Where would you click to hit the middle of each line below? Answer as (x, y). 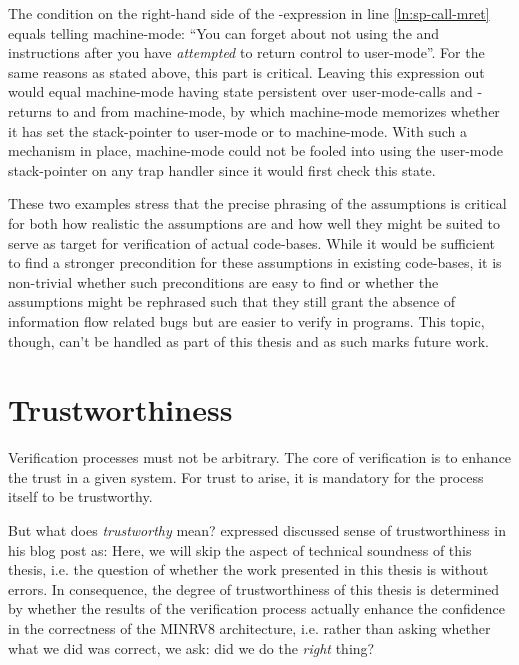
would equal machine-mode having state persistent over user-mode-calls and (240, 91)
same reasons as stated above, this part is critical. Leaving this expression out (246, 71)
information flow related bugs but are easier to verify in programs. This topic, (246, 320)
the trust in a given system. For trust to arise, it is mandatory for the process (246, 476)
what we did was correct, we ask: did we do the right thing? (191, 647)
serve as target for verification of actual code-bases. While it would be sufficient (252, 242)
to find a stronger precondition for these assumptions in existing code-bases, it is (255, 262)
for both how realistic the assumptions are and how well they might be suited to (254, 222)
